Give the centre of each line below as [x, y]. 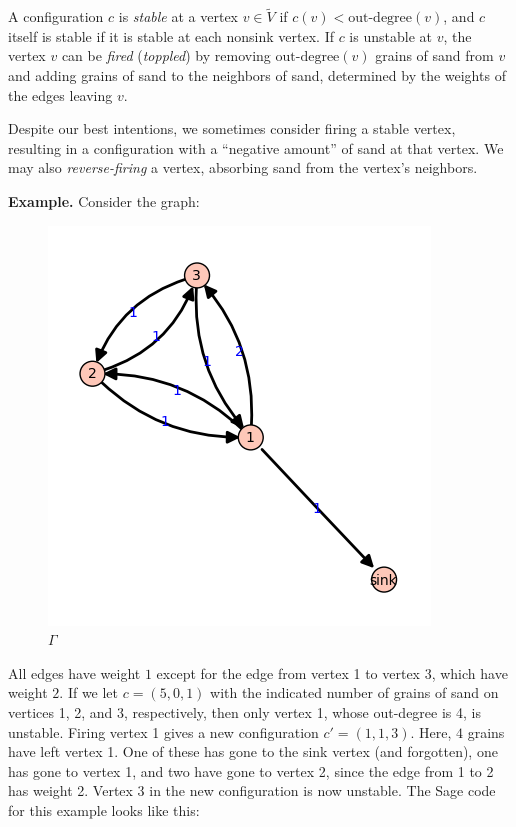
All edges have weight [74, 672]
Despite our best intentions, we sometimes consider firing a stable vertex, [232, 128]
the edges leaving [60, 94]
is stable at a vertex [178, 16]
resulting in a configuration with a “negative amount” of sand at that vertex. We [256, 147]
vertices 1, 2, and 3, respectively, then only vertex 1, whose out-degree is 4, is [244, 711]
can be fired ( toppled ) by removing [166, 55]
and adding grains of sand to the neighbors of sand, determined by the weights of [257, 75]
